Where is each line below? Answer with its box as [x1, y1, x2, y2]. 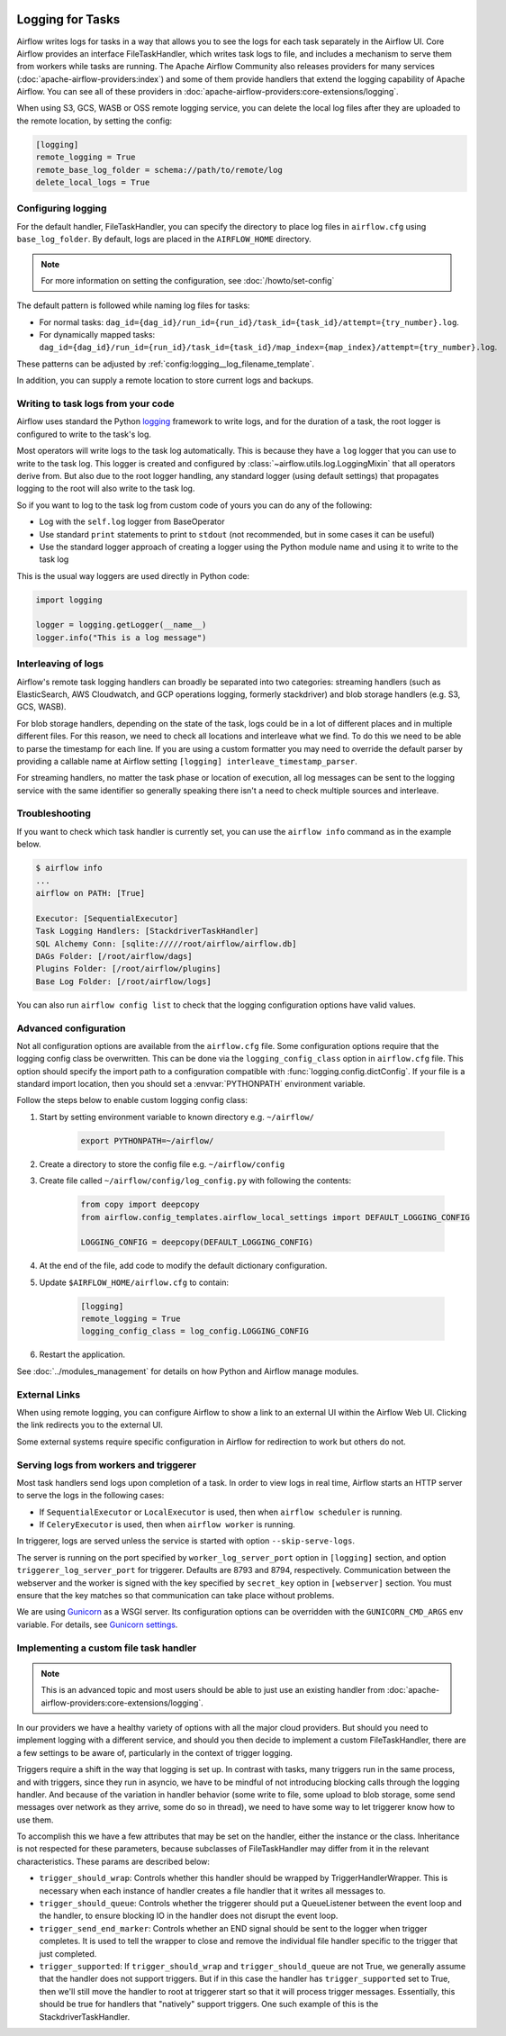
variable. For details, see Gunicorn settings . [16, 1619, 178, 1630]
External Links [16, 1388, 81, 1400]
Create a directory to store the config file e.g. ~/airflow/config [39, 1158, 285, 1170]
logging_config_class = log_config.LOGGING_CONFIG [80, 1326, 310, 1336]
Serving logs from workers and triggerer [16, 1459, 197, 1471]
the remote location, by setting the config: [16, 115, 173, 126]
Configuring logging [16, 203, 107, 215]
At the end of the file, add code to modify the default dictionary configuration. [39, 1261, 328, 1271]
